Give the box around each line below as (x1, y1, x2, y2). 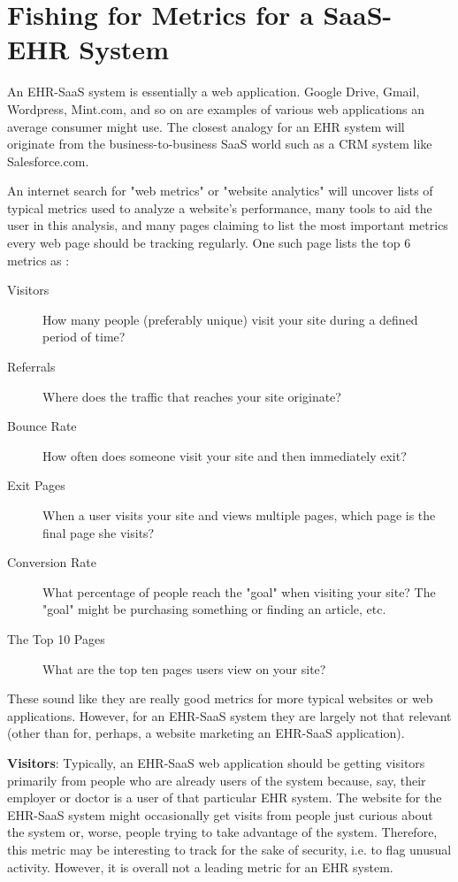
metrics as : (7, 250, 70, 269)
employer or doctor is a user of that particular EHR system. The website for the (7, 788, 442, 807)
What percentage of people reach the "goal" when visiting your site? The (42, 582, 436, 601)
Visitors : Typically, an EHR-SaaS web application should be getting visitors (7, 753, 425, 771)
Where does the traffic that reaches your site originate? (42, 387, 341, 405)
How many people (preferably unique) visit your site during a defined (42, 310, 418, 328)
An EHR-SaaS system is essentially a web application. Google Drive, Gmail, (7, 82, 420, 101)
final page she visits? (42, 523, 155, 541)
